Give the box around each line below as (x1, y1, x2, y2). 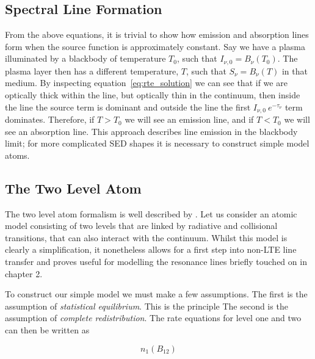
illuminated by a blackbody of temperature (5, 52, 166, 65)
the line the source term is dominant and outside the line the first (5, 100, 251, 113)
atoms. (5, 148, 30, 161)
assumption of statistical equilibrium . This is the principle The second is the (5, 299, 288, 312)
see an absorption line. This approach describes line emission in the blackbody (5, 125, 298, 137)
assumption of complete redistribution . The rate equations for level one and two (5, 311, 302, 324)
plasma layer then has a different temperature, (5, 64, 179, 77)
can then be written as (5, 324, 90, 336)
